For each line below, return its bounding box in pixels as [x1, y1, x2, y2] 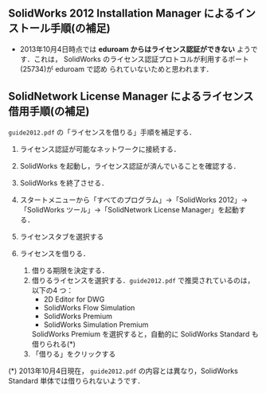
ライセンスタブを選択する [19, 232, 104, 241]
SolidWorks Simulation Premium [43, 320, 149, 329]
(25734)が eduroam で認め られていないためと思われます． [19, 64, 213, 73]
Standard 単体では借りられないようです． [8, 375, 145, 385]
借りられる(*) [31, 339, 76, 348]
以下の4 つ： [31, 285, 74, 295]
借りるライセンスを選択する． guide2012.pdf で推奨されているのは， [31, 275, 255, 285]
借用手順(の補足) [8, 105, 90, 119]
